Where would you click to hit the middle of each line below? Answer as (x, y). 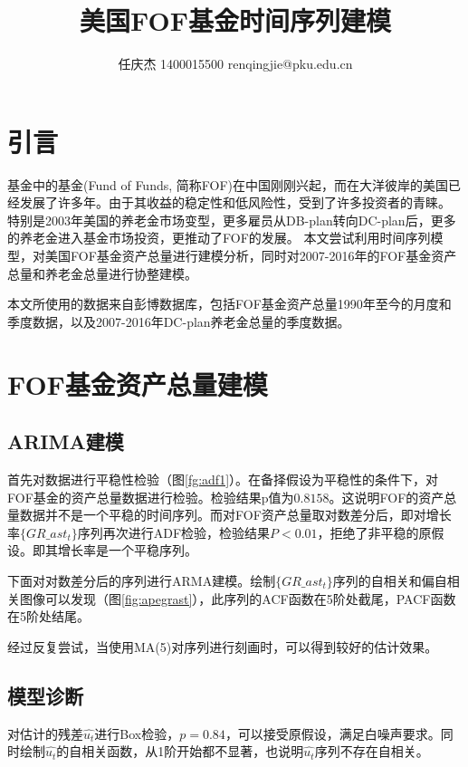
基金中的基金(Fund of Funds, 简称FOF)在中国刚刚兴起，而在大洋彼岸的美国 (228, 184)
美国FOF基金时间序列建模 (235, 20)
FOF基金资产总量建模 (138, 383)
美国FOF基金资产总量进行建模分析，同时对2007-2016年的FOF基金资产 (251, 256)
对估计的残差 (45, 733)
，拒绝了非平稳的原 (374, 532)
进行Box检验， (137, 733)
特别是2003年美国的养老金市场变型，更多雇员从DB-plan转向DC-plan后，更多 (232, 220)
